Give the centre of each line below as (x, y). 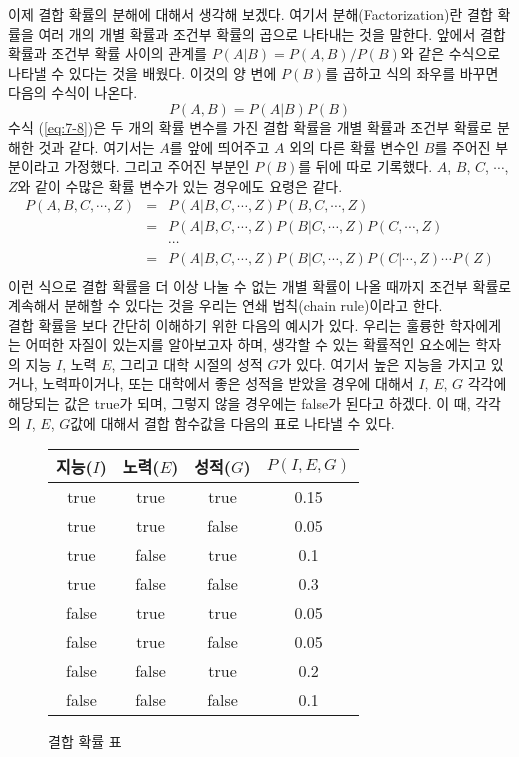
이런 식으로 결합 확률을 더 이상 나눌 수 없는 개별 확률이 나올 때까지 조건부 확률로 (260, 285)
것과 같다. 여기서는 (96, 146)
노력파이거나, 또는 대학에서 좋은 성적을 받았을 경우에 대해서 (228, 383)
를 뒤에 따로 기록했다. (365, 166)
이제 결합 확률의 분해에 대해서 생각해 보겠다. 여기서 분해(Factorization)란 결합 (250, 14)
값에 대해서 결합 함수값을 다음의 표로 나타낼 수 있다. (232, 422)
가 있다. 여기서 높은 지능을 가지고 (382, 363)
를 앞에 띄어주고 (219, 146)
